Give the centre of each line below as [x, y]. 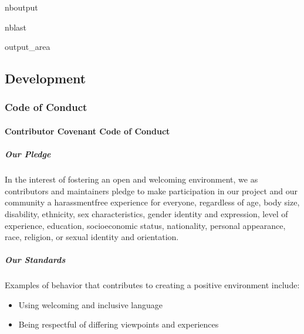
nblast [16, 27]
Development [45, 78]
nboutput [21, 7]
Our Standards [35, 260]
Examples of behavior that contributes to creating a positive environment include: [152, 285]
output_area [28, 47]
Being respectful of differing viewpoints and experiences [119, 324]
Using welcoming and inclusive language [90, 304]
